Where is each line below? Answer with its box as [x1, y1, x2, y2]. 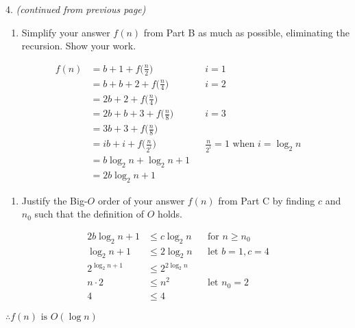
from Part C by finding [218, 193, 315, 207]
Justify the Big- [21, 193, 88, 207]
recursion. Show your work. [21, 38, 136, 53]
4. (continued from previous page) [5, 2, 146, 16]
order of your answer [97, 193, 185, 207]
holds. [158, 207, 182, 221]
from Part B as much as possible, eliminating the [143, 25, 350, 39]
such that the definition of [34, 207, 145, 221]
